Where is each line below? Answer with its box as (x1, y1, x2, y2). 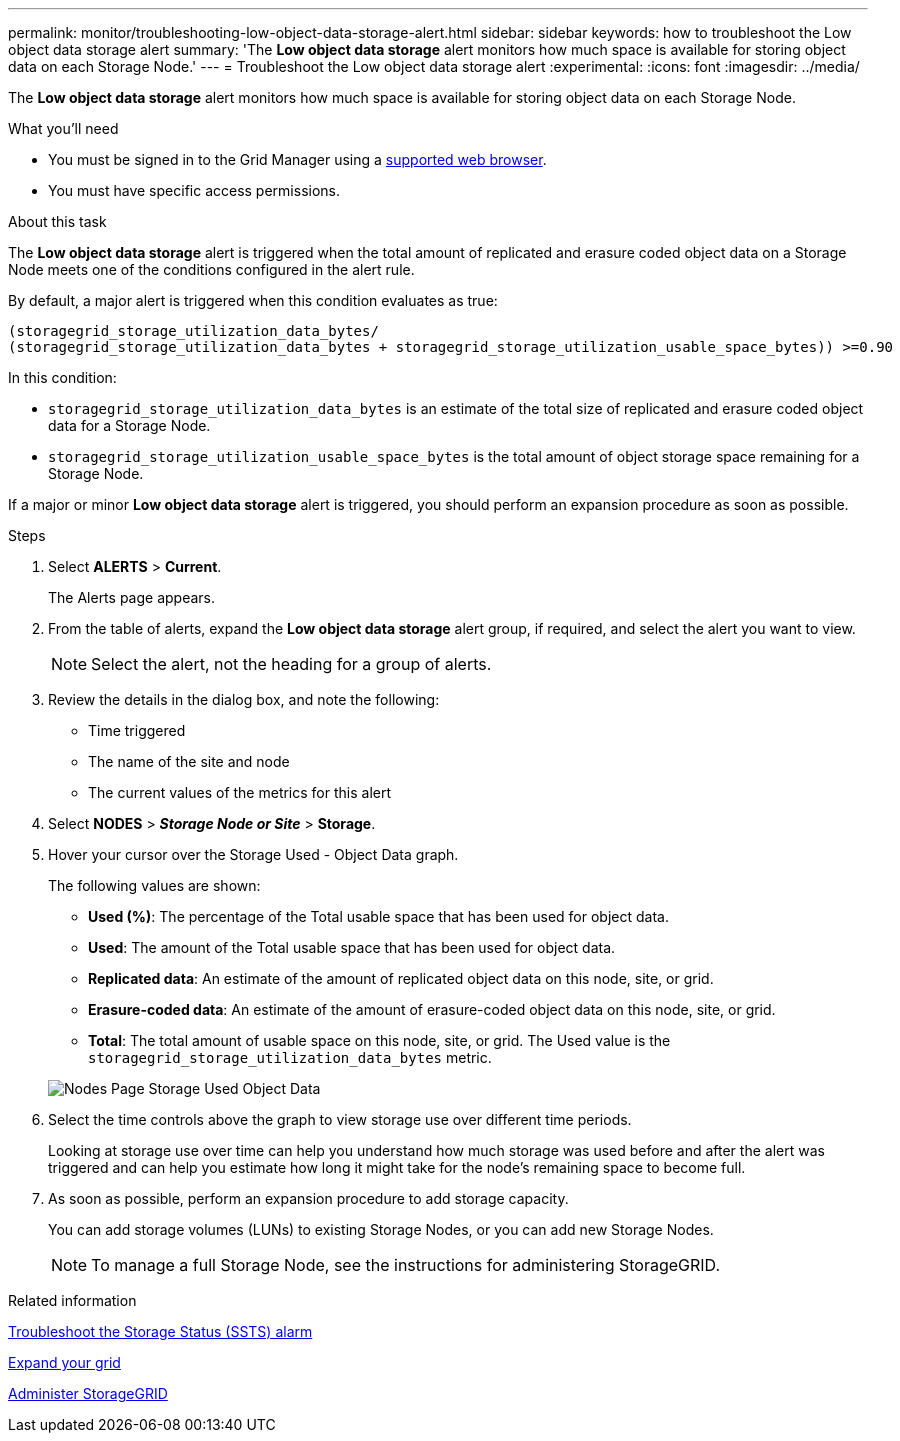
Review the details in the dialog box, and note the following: (48, 691, 440, 708)
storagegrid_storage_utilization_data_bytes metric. (88, 1049, 492, 1066)
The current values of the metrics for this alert (88, 784, 392, 801)
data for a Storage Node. (48, 417, 211, 434)
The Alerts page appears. (48, 589, 216, 606)
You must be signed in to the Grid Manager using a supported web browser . (48, 151, 547, 168)
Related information (8, 1292, 137, 1309)
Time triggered (88, 722, 186, 739)
